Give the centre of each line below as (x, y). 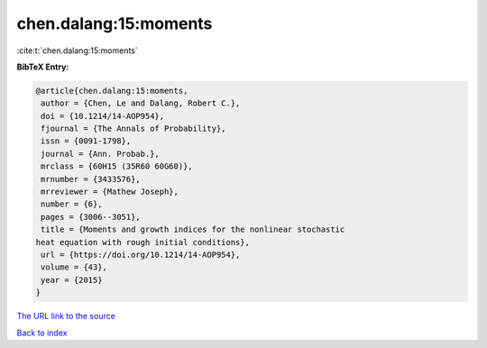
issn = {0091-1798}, (86, 141)
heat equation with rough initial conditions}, (142, 242)
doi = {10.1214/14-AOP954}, (103, 116)
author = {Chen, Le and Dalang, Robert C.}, (141, 103)
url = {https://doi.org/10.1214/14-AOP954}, (141, 255)
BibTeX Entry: (43, 67)
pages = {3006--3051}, (91, 217)
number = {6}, (72, 204)
